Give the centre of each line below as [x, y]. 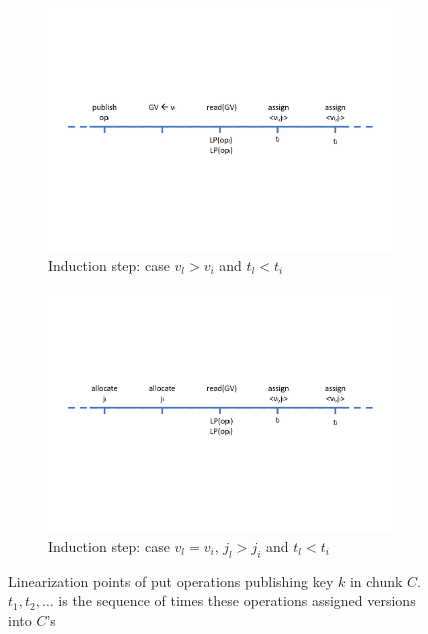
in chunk [376, 580]
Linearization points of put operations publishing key [171, 580]
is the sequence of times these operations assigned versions [237, 600]
